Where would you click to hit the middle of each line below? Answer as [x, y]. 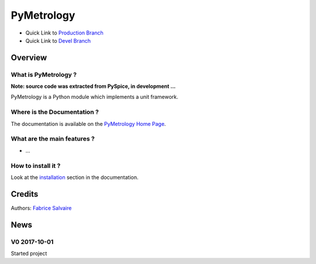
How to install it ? [36, 166]
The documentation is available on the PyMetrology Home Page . [88, 124]
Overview [29, 58]
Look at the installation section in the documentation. [75, 177]
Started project [29, 253]
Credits [25, 194]
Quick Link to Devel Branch [58, 40]
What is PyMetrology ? [44, 74]
